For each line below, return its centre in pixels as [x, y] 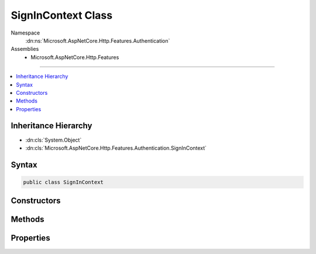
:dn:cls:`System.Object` [54, 140]
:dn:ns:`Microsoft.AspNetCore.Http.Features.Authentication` [98, 40]
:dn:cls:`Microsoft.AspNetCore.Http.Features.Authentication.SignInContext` [116, 148]
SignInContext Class [62, 15]
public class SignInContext [63, 182]
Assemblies [25, 49]
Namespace [25, 33]
